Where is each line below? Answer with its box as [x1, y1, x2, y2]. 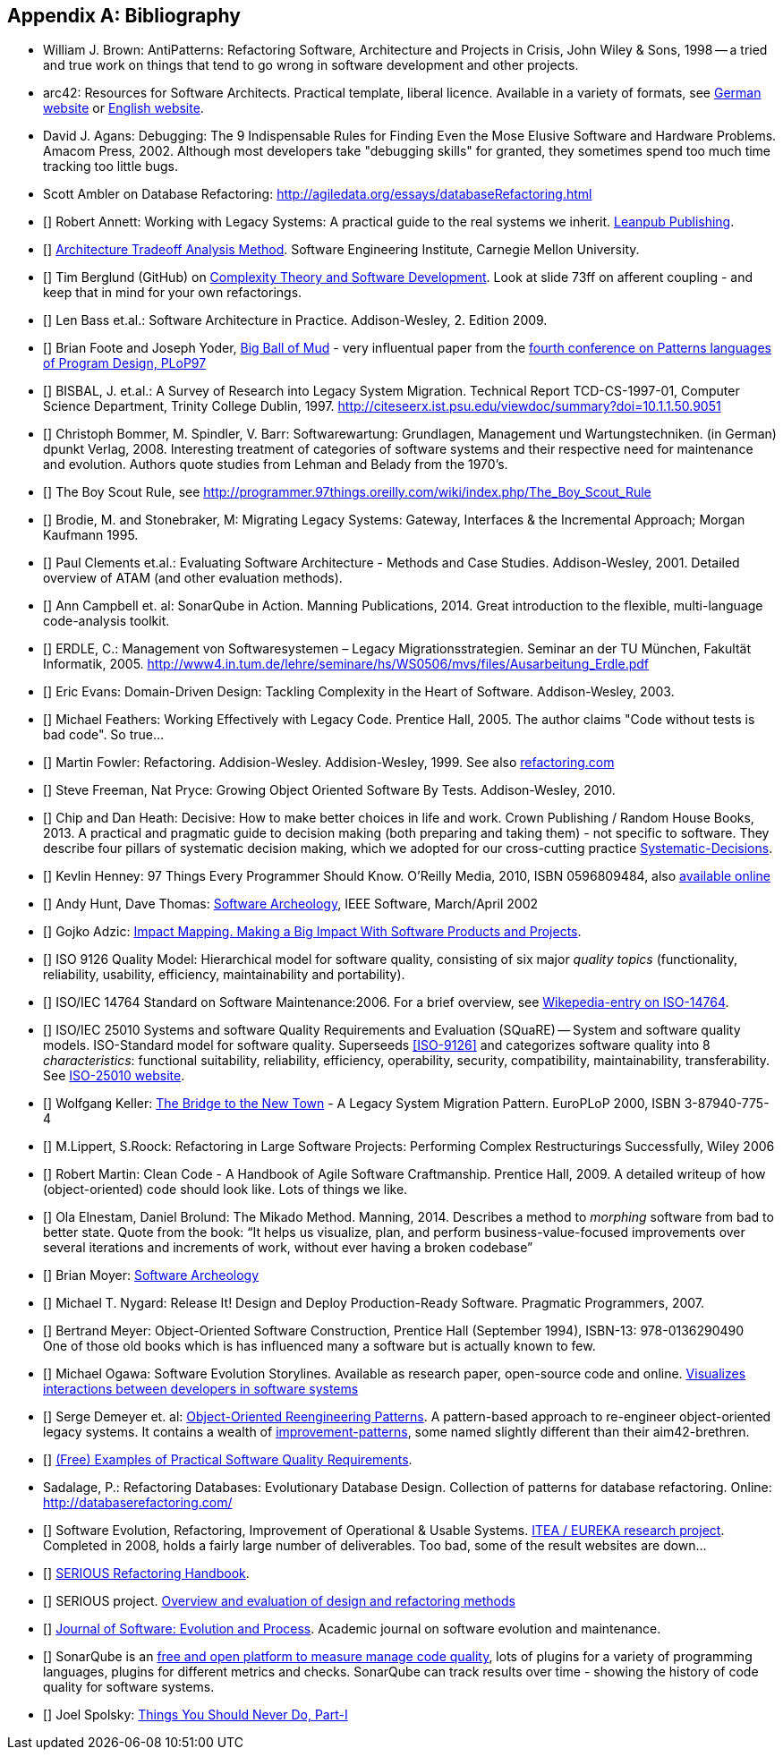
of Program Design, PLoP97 [43, 355, 207, 371]
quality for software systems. [43, 1679, 215, 1695]
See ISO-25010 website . [43, 1068, 185, 1084]
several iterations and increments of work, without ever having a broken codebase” [43, 1240, 533, 1256]
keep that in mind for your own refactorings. [43, 285, 302, 301]
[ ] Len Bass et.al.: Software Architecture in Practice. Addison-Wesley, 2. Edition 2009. [43, 312, 548, 328]
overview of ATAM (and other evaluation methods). [43, 570, 343, 586]
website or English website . [43, 100, 204, 116]
